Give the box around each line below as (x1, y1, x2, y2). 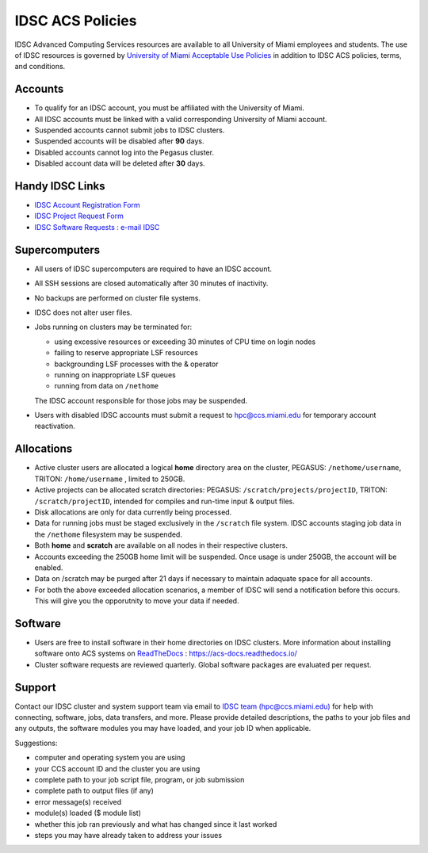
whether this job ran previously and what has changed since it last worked (34, 819, 277, 828)
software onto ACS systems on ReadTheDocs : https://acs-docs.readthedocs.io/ (34, 648, 297, 658)
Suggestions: (14, 738, 59, 748)
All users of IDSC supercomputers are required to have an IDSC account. (34, 264, 273, 273)
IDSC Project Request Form (34, 211, 124, 221)
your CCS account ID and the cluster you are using (34, 763, 201, 773)
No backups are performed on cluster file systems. (34, 293, 201, 303)
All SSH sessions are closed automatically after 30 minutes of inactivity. (34, 278, 269, 289)
